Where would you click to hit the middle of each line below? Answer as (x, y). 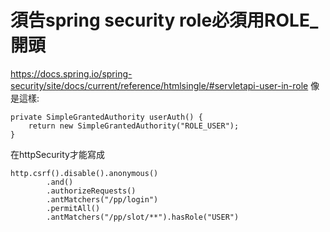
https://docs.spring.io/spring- (71, 73)
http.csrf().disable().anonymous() (84, 173)
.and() (60, 182)
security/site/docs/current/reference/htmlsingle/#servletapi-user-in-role (159, 85)
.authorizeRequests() (91, 191)
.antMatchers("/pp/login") (102, 199)
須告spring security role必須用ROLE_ (164, 20)
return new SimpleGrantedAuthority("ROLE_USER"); (134, 126)
